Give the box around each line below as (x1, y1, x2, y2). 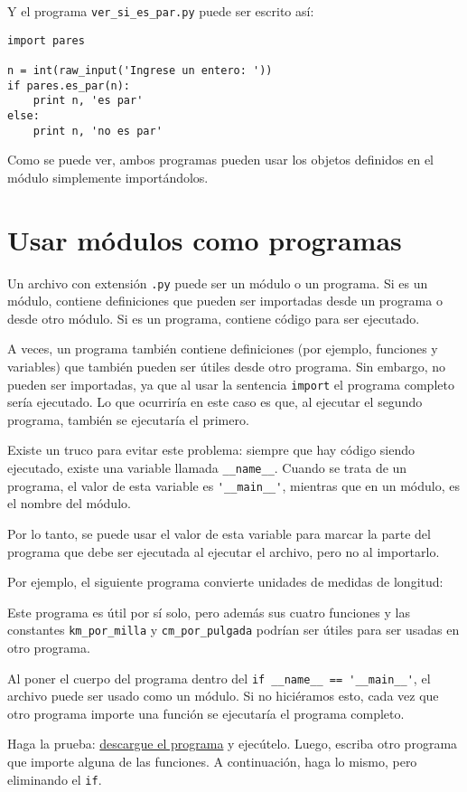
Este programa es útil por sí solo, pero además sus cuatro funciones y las (7, 602, 410, 621)
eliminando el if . (7, 769, 102, 788)
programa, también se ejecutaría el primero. (7, 410, 249, 429)
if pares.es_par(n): (7, 79, 131, 92)
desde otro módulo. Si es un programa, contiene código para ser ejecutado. (7, 308, 420, 327)
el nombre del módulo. (7, 494, 131, 513)
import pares (7, 33, 85, 47)
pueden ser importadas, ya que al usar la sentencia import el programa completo (7, 374, 454, 393)
